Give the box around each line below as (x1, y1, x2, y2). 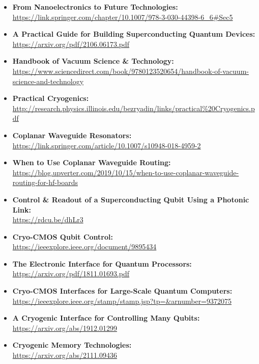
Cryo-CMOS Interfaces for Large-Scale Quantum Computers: (12, 285, 233, 296)
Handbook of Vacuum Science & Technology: (12, 56, 174, 66)
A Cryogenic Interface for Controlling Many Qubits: (12, 313, 200, 323)
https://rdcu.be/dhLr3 (12, 214, 83, 225)
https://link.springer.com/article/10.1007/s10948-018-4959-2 (12, 140, 201, 150)
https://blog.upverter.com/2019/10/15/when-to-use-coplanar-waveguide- (12, 167, 239, 177)
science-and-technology (12, 75, 84, 86)
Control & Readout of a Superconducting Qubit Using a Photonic (12, 194, 249, 204)
